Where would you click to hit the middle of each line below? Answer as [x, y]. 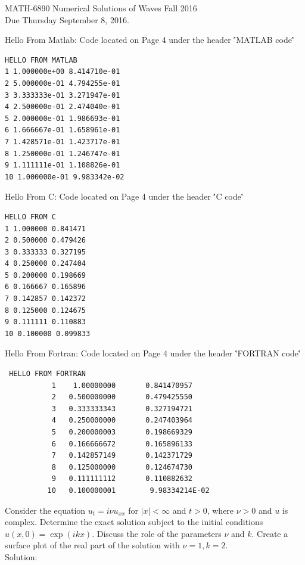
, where [220, 510]
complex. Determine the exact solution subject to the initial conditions [134, 522]
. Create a [270, 533]
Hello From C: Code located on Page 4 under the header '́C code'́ [124, 196]
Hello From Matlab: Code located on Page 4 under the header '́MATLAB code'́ [150, 40]
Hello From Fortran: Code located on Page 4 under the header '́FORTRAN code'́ [153, 353]
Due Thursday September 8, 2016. [67, 19]
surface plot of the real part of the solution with [92, 545]
